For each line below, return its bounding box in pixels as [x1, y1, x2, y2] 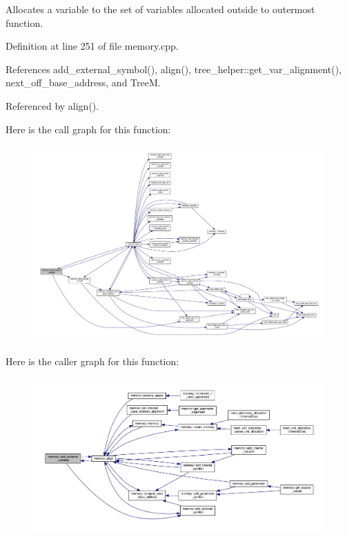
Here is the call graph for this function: [6, 121, 171, 136]
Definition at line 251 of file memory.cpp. [6, 39, 179, 53]
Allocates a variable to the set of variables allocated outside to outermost [6, 2, 315, 16]
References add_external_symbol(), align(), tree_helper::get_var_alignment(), [6, 61, 342, 76]
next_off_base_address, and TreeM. [6, 75, 161, 90]
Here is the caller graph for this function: [6, 354, 179, 369]
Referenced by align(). [6, 98, 99, 113]
